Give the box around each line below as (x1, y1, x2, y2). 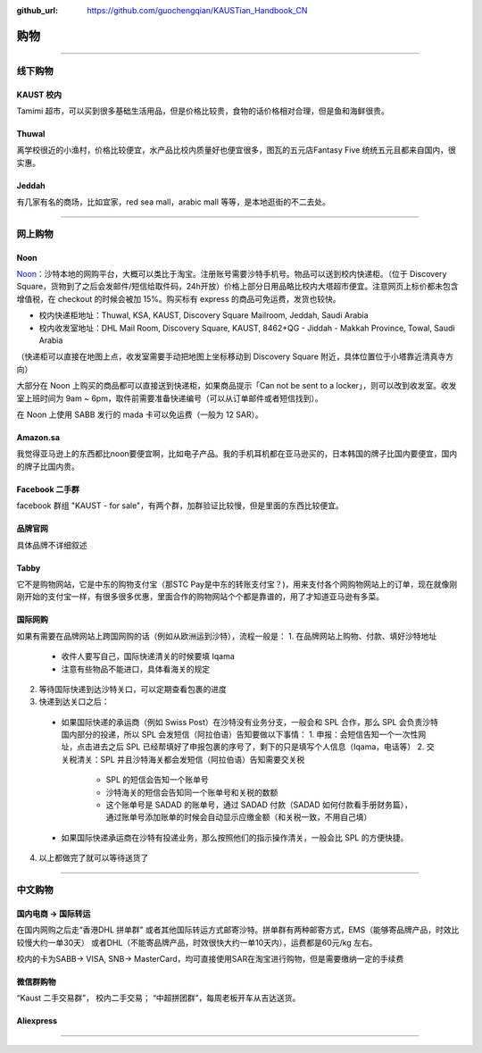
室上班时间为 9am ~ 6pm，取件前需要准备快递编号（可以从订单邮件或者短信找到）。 (16, 393, 323, 404)
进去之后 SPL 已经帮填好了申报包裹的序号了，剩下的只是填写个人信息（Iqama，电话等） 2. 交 (92, 741, 435, 752)
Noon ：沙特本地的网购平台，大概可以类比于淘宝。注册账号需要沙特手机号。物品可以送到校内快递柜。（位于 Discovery (16, 269, 447, 280)
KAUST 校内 (16, 89, 62, 100)
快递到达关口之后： (38, 697, 110, 707)
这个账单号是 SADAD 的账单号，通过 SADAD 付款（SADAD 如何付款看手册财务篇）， (105, 799, 412, 810)
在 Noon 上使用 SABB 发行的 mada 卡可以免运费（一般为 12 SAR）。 (16, 409, 263, 420)
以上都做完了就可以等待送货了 (38, 853, 149, 864)
